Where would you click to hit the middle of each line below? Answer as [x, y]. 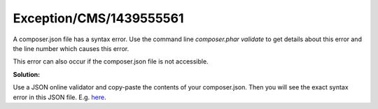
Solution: [27, 74]
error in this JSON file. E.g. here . [59, 97]
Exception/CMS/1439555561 [99, 18]
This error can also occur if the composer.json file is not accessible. [111, 61]
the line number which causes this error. [71, 48]
